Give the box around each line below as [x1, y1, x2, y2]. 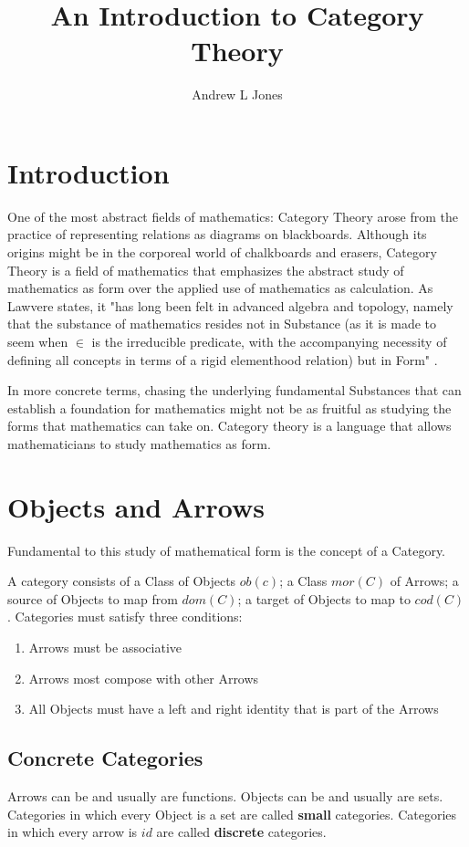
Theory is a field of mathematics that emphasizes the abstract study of [7, 260, 404, 279]
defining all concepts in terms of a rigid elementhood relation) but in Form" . [7, 350, 438, 369]
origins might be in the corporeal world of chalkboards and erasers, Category [7, 243, 437, 262]
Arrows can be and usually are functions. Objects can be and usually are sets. [7, 787, 443, 806]
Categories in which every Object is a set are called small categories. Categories [7, 804, 457, 823]
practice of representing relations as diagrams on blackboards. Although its [7, 225, 427, 244]
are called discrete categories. [156, 822, 327, 842]
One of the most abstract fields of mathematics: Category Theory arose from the [7, 206, 459, 225]
